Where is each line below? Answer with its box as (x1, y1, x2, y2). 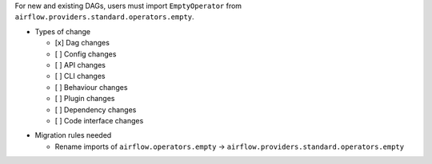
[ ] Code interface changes (54, 115, 144, 125)
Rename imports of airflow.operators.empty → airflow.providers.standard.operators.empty (54, 142, 404, 151)
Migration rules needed (34, 131, 112, 140)
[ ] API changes (54, 60, 106, 69)
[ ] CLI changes (54, 72, 106, 81)
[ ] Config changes (54, 49, 117, 59)
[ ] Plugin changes (54, 94, 115, 103)
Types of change (34, 26, 91, 36)
